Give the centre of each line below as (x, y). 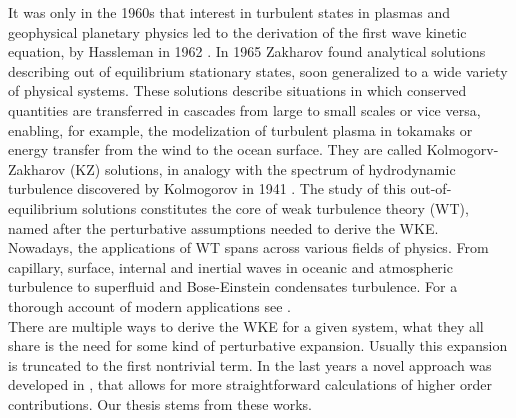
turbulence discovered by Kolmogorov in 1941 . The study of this (207, 188)
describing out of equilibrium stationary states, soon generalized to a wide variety (258, 70)
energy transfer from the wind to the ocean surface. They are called (215, 149)
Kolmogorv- (462, 149)
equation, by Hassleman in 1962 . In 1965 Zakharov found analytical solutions (247, 51)
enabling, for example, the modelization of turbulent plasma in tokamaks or (240, 129)
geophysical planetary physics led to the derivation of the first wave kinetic (237, 31)
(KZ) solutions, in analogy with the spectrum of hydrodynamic (262, 168)
